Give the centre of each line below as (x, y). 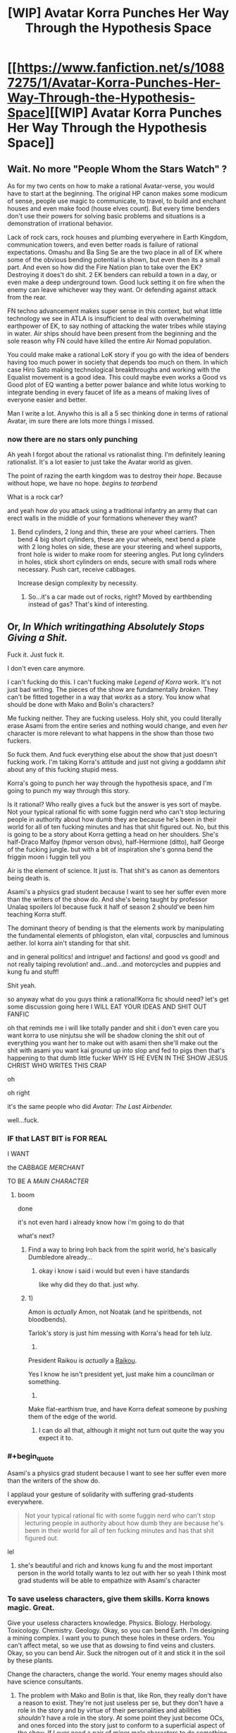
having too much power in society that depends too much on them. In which (118, 362)
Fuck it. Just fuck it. (36, 654)
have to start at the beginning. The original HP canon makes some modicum (117, 193)
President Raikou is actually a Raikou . (82, 1361)
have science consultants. (45, 1682)
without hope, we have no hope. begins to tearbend (82, 483)
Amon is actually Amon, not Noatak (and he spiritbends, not (115, 1312)
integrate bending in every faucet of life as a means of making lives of (108, 392)
